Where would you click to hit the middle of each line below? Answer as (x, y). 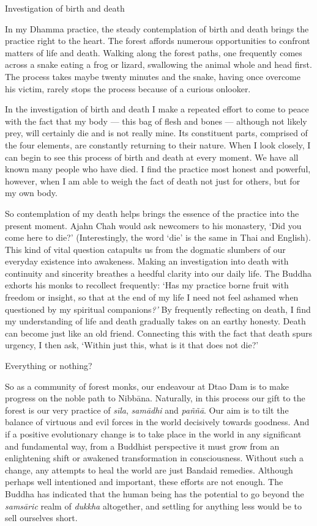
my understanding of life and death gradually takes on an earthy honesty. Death (155, 321)
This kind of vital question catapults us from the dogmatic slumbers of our (145, 249)
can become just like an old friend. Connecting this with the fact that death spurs (159, 333)
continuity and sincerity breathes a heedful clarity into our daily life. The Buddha (158, 273)
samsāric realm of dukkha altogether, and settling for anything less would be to (153, 506)
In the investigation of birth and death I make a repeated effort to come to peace (157, 109)
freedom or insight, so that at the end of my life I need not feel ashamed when (152, 297)
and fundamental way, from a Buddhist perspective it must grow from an (142, 446)
